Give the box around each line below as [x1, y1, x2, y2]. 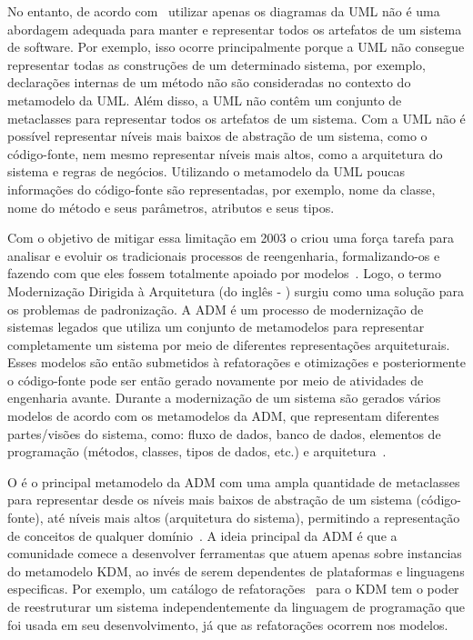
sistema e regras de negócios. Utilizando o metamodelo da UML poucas [7, 162, 405, 181]
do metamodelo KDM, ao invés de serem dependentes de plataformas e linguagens [7, 561, 465, 580]
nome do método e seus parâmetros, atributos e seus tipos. [7, 197, 335, 216]
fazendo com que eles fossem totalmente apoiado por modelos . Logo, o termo [7, 264, 441, 283]
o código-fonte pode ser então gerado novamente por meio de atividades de [7, 370, 424, 389]
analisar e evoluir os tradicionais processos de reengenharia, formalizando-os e [7, 245, 440, 265]
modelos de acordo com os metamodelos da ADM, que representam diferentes [7, 406, 439, 425]
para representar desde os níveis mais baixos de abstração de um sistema [7, 490, 412, 509]
